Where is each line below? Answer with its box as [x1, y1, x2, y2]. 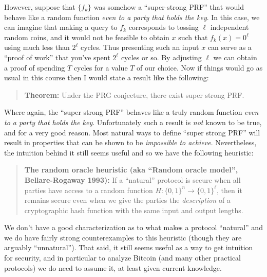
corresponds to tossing [128, 22, 199, 32]
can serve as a [207, 42, 252, 53]
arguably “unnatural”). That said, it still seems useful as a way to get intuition [4, 242, 253, 253]
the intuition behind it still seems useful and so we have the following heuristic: [4, 147, 254, 158]
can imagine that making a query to [4, 22, 118, 32]
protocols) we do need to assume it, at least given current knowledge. [4, 262, 222, 273]
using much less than [4, 42, 70, 53]
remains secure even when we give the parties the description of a [24, 195, 231, 205]
